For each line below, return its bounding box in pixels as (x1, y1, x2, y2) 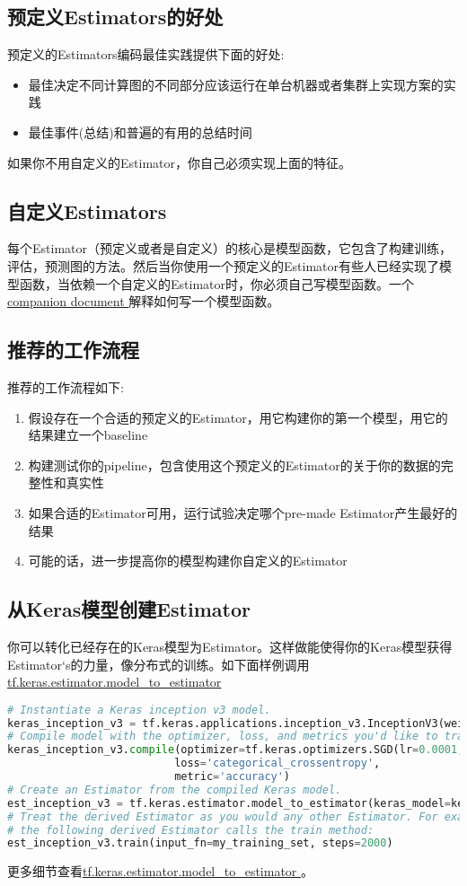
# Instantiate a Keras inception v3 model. (7, 703, 271, 716)
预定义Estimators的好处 (7, 3, 224, 31)
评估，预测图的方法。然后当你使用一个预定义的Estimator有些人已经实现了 (7, 256, 439, 275)
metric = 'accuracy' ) (174, 770, 291, 784)
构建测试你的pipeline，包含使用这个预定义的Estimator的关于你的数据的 (28, 455, 441, 474)
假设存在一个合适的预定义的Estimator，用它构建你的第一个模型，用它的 (28, 408, 448, 426)
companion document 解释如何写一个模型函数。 (7, 292, 280, 311)
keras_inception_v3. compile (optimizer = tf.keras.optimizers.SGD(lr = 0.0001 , (7, 743, 464, 757)
